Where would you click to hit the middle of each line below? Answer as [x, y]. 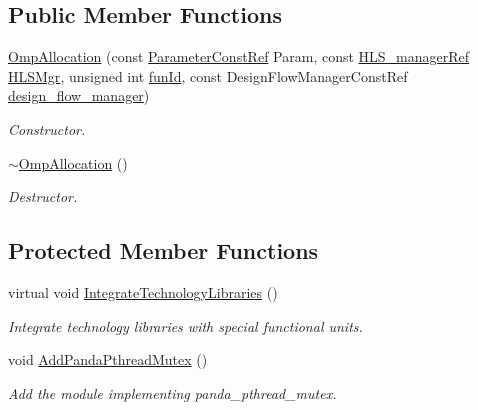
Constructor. [47, 128]
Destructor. [43, 196]
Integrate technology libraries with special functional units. [185, 325]
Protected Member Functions [163, 250]
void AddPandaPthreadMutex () [108, 359]
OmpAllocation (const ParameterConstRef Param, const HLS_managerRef [239, 56]
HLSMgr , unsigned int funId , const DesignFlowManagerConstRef [208, 75]
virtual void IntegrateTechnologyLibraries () [143, 291]
